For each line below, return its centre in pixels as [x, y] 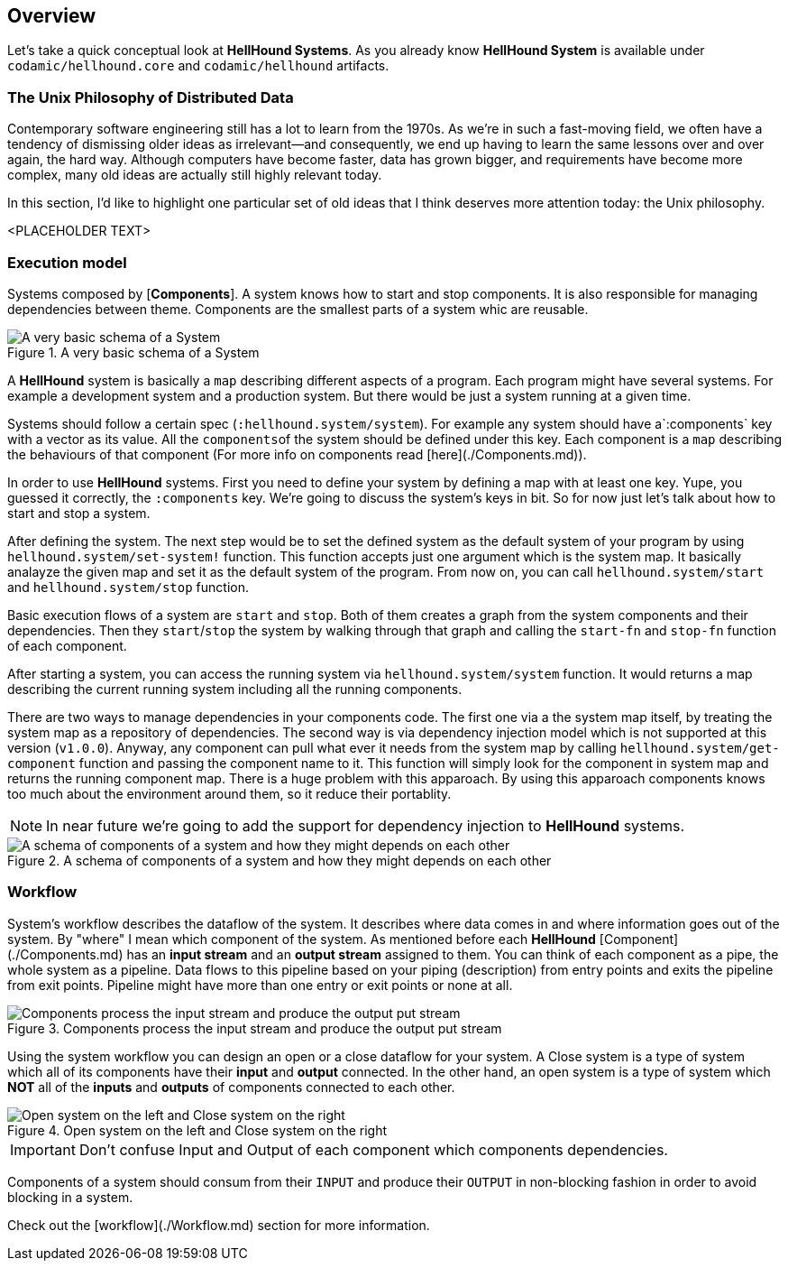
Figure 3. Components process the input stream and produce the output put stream [255, 1028]
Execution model [67, 262]
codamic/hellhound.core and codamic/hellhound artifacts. [198, 66]
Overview [52, 16]
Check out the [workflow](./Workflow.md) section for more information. [219, 1225]
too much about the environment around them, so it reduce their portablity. [229, 793]
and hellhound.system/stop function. [128, 587]
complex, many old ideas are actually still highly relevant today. [195, 175]
